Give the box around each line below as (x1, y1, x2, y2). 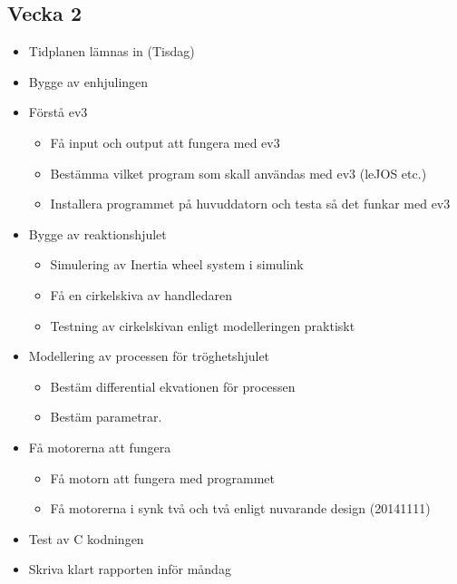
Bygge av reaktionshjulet (28, 224, 167, 243)
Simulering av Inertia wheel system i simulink (50, 255, 304, 274)
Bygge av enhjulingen (28, 72, 149, 91)
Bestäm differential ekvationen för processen (50, 376, 296, 395)
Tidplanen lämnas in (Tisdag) (28, 42, 195, 61)
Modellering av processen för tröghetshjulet (28, 346, 270, 365)
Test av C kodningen (28, 529, 144, 548)
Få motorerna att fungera (28, 437, 171, 456)
